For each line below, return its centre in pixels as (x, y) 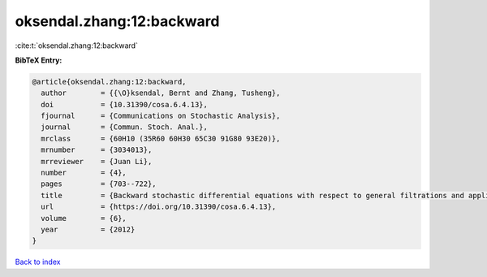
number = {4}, (84, 173)
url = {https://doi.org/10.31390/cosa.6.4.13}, (159, 207)
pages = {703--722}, (99, 184)
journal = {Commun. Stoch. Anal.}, (125, 127)
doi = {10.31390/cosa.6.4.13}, (125, 104)
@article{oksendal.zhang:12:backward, (109, 82)
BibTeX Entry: (39, 60)
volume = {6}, (84, 218)
